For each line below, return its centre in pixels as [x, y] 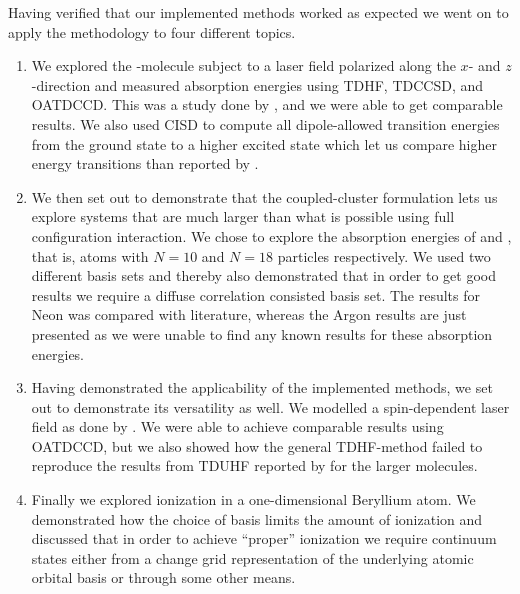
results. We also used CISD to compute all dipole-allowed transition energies [265, 123]
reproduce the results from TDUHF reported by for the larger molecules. [254, 465]
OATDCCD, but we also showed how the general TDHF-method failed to [257, 445]
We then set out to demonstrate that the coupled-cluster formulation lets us [264, 196]
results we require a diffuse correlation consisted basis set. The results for [256, 294]
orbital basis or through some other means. [163, 577]
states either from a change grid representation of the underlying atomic [252, 557]
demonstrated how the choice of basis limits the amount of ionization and [257, 518]
